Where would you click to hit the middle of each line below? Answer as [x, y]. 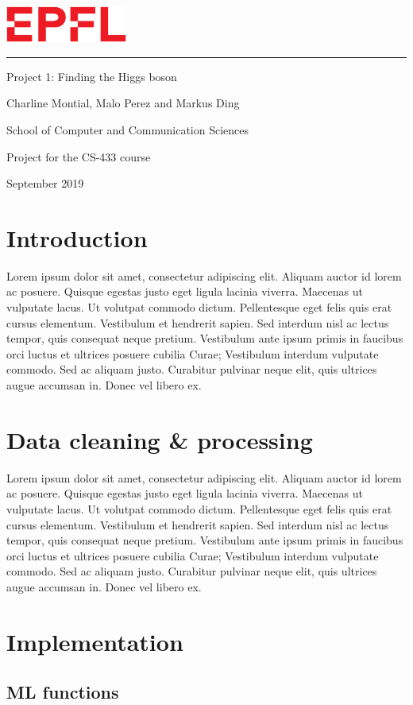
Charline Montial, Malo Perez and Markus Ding [123, 103]
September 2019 [45, 183]
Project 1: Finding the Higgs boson [92, 76]
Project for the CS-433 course [79, 156]
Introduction [77, 237]
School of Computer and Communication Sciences [128, 129]
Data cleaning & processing [160, 439]
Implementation [95, 641]
